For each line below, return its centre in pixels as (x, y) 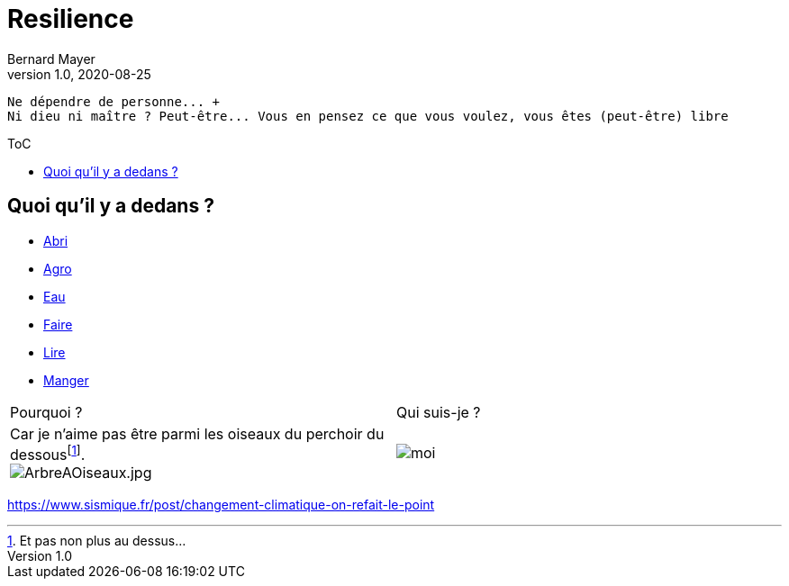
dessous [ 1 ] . (48, 453)
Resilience (71, 19)
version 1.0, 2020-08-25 (79, 74)
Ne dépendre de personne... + (114, 101)
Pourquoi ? (46, 412)
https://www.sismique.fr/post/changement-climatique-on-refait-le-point (221, 504)
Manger (66, 380)
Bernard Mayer (51, 59)
